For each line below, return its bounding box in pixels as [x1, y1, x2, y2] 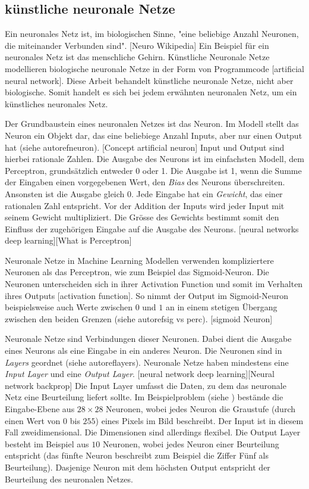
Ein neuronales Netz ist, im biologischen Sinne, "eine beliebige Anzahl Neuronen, [5, 27, 299, 40]
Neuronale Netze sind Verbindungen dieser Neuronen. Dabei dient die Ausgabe [5, 332, 292, 345]
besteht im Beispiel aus [5, 437, 89, 450]
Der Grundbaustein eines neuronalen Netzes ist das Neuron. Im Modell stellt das [5, 117, 299, 130]
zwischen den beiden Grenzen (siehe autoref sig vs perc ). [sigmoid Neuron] [5, 312, 273, 325]
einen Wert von [5, 414, 61, 426]
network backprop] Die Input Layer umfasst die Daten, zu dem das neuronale [5, 379, 286, 391]
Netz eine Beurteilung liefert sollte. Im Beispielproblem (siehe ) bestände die [5, 391, 283, 403]
